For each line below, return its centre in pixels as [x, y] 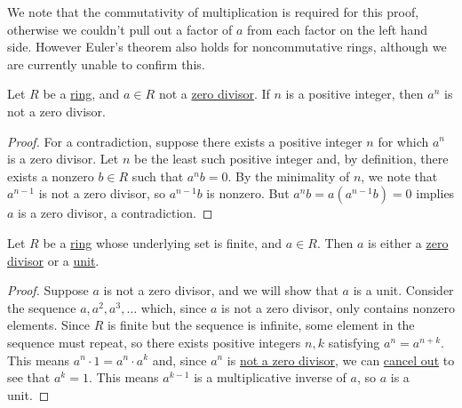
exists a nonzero [51, 176]
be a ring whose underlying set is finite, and [163, 242]
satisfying [354, 342]
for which [403, 141]
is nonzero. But [248, 193]
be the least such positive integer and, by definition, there [291, 159]
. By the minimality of [289, 176]
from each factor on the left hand [338, 29]
